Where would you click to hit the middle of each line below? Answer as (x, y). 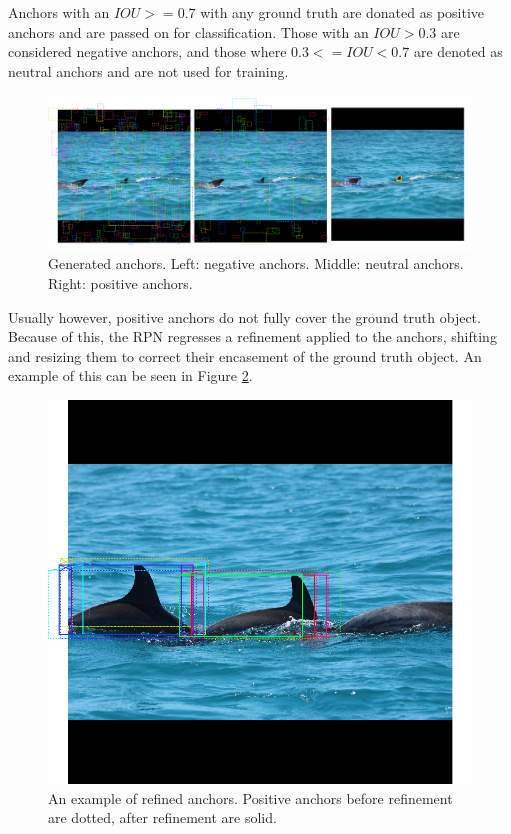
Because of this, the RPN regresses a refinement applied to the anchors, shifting (252, 336)
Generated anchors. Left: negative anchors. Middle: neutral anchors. (256, 263)
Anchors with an (59, 12)
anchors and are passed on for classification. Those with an (188, 31)
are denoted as (458, 51)
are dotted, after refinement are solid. (162, 817)
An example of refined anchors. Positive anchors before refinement (250, 797)
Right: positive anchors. (120, 283)
